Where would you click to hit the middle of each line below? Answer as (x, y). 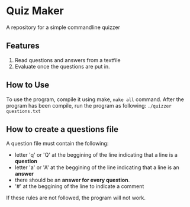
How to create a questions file (62, 129)
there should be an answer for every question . (72, 180)
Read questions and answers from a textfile (67, 60)
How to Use (28, 85)
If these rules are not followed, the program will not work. (76, 198)
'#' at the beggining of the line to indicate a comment (79, 186)
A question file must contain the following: (57, 144)
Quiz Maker (35, 11)
